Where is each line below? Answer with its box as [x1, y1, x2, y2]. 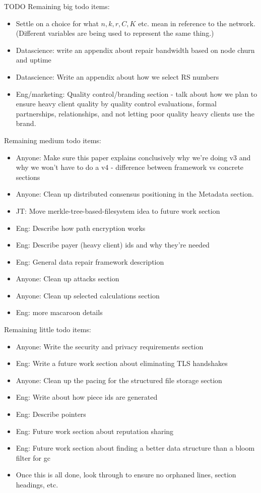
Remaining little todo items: [4, 324, 91, 335]
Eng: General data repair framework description [16, 256, 164, 267]
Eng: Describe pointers [16, 409, 86, 419]
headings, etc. [16, 479, 58, 489]
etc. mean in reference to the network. [138, 18, 255, 28]
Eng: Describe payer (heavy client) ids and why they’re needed [16, 239, 210, 250]
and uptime [16, 54, 51, 65]
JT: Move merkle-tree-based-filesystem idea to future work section [16, 205, 220, 216]
